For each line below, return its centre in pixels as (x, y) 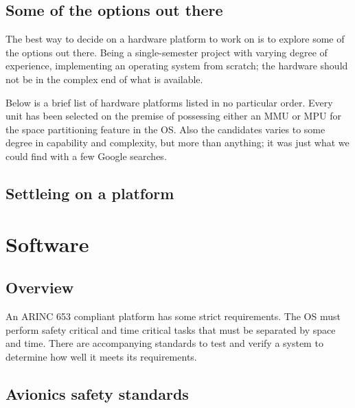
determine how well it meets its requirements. (101, 356)
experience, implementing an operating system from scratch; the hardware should (177, 66)
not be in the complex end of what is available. (104, 79)
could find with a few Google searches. (86, 156)
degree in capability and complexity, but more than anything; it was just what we (177, 143)
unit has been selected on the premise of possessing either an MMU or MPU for (173, 116)
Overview (40, 287)
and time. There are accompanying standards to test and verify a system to (164, 343)
